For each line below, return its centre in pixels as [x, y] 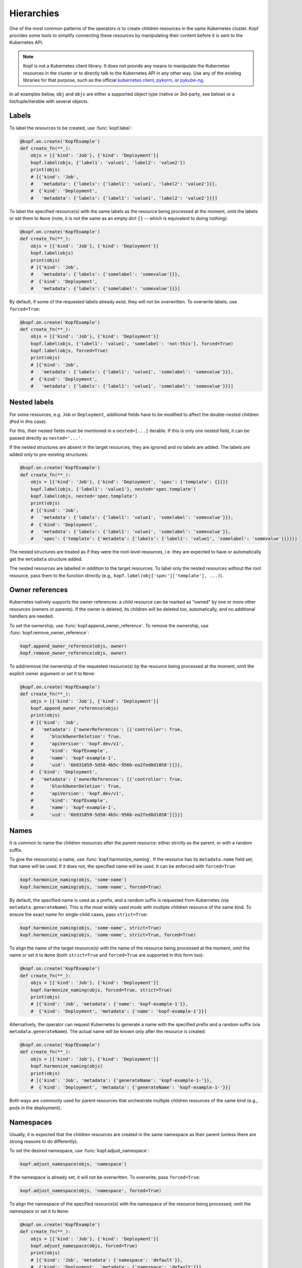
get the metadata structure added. [46, 559]
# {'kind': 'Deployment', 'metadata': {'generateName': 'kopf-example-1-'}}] [131, 1087]
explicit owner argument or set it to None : [52, 673]
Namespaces [31, 1122]
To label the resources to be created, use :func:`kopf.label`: [71, 128]
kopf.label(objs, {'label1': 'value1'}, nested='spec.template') [113, 489]
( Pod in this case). [28, 421]
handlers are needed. [32, 616]
